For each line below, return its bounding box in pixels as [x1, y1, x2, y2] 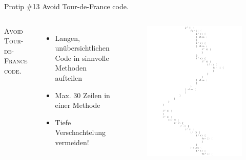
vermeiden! [55, 136, 89, 147]
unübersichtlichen [55, 42, 110, 53]
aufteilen [55, 72, 83, 83]
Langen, [55, 32, 80, 43]
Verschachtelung [55, 127, 106, 138]
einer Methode [55, 100, 100, 110]
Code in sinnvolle [55, 52, 109, 63]
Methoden [55, 62, 87, 73]
